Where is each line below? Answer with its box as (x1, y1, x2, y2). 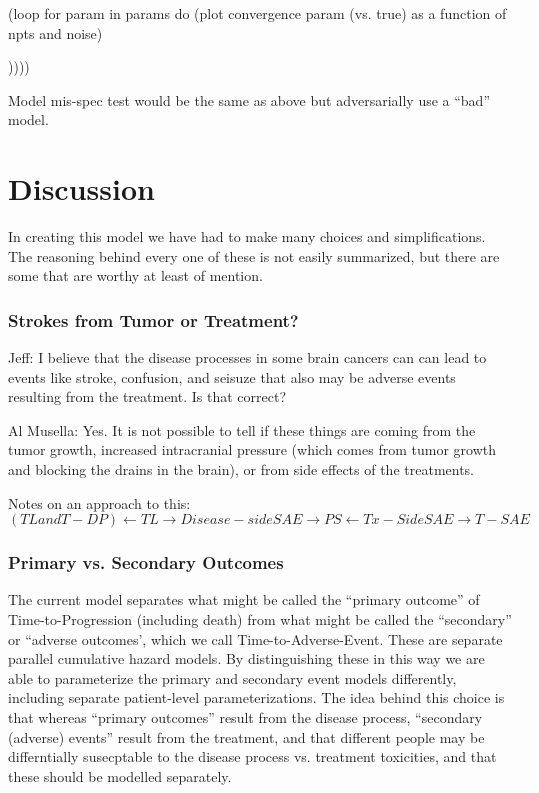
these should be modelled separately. (8, 765, 232, 786)
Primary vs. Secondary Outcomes (8, 550, 284, 575)
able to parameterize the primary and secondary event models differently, (8, 667, 457, 688)
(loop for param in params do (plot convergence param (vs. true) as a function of (8, 3, 507, 23)
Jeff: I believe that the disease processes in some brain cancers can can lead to (8, 347, 487, 368)
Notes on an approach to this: (8, 492, 191, 513)
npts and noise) (8, 22, 103, 43)
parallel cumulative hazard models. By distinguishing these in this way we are (8, 648, 485, 669)
